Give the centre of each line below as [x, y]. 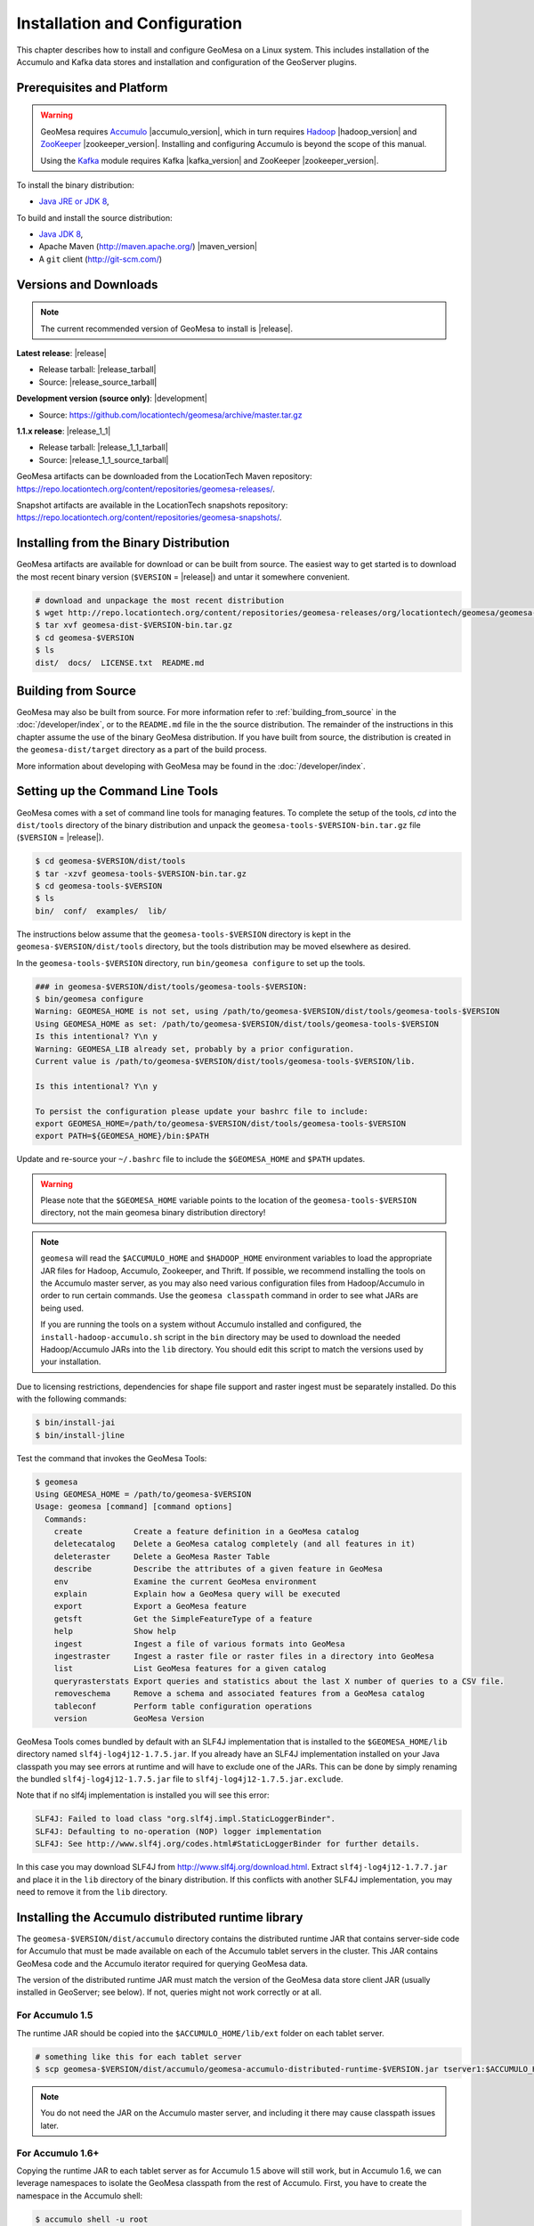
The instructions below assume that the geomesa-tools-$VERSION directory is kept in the [184, 934]
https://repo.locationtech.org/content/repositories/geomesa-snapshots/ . [149, 517]
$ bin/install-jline [80, 1435]
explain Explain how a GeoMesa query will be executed [197, 1594]
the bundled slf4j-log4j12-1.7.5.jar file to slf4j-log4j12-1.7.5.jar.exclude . [180, 1779]
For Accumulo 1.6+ [58, 2153]
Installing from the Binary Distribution [123, 543]
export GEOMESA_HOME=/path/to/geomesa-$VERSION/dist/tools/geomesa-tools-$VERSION [221, 1123]
